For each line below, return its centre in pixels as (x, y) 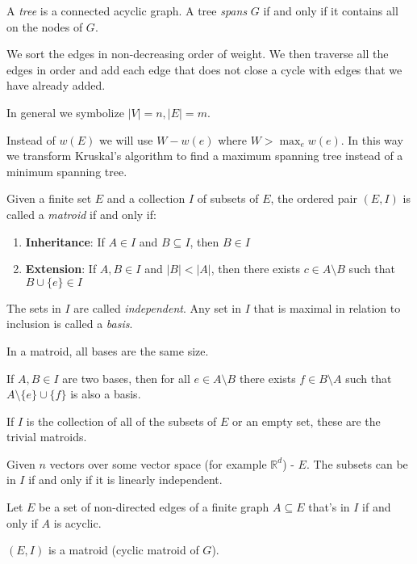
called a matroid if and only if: (81, 214)
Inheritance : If (65, 241)
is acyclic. (77, 522)
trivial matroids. (47, 437)
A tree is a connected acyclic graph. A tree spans (127, 11)
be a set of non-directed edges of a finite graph (154, 507)
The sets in (34, 307)
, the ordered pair (314, 198)
